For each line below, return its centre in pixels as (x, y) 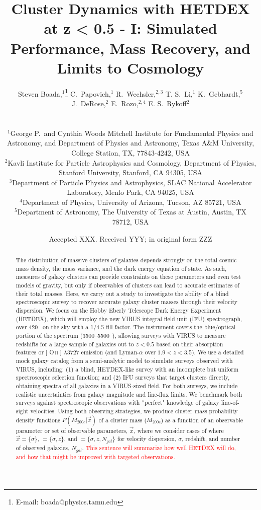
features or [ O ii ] (39, 352)
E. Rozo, (124, 103)
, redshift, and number (211, 439)
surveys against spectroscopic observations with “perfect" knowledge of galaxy (117, 403)
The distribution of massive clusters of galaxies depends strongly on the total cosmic (126, 260)
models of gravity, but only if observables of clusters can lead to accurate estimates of (127, 285)
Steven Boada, (40, 93)
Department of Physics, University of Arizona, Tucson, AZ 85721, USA (132, 202)
